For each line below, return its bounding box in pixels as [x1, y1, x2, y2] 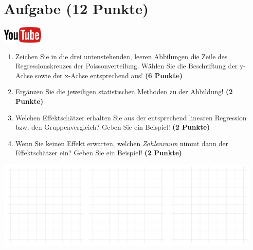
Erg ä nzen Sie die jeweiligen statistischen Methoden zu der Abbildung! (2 [15, 86, 233, 97]
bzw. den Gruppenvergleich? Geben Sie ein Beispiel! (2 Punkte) [15, 122, 210, 132]
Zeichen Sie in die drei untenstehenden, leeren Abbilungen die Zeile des [15, 51, 228, 61]
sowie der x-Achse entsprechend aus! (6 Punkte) [35, 70, 183, 80]
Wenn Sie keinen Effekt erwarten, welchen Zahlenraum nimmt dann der [15, 138, 228, 148]
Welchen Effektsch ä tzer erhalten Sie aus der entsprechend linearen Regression [15, 112, 247, 122]
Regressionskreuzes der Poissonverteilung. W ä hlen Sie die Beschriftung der [15, 61, 238, 71]
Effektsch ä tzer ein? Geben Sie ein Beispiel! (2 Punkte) [15, 148, 182, 158]
